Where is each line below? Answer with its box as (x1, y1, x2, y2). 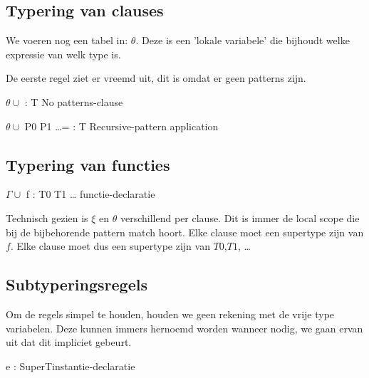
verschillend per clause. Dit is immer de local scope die (120, 210, 360, 225)
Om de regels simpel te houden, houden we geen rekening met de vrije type (6, 306, 335, 321)
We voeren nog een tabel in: (6, 33, 128, 48)
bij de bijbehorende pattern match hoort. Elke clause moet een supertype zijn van (6, 224, 364, 239)
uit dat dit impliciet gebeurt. (6, 335, 132, 350)
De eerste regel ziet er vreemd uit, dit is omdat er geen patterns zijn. (6, 70, 306, 85)
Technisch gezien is (6, 210, 88, 225)
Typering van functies (6, 153, 170, 175)
